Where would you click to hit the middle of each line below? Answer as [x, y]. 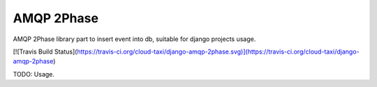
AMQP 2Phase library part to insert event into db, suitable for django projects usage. [134, 39]
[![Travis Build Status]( [45, 52]
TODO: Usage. [34, 74]
